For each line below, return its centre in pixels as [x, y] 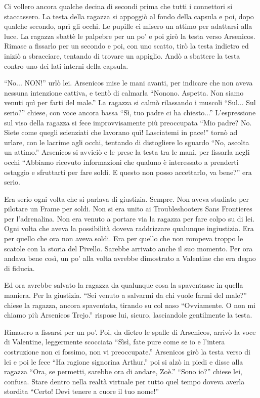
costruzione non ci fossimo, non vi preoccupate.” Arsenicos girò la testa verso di [127, 351]
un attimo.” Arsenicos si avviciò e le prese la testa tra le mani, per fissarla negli [127, 152]
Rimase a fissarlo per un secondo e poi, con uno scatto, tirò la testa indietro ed [126, 46]
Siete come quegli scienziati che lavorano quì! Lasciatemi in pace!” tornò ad [121, 132]
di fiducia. [19, 268]
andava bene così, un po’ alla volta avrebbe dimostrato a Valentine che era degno [130, 258]
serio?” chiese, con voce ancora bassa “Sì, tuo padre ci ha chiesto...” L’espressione [130, 112]
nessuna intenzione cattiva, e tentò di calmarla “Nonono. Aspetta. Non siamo [124, 92]
